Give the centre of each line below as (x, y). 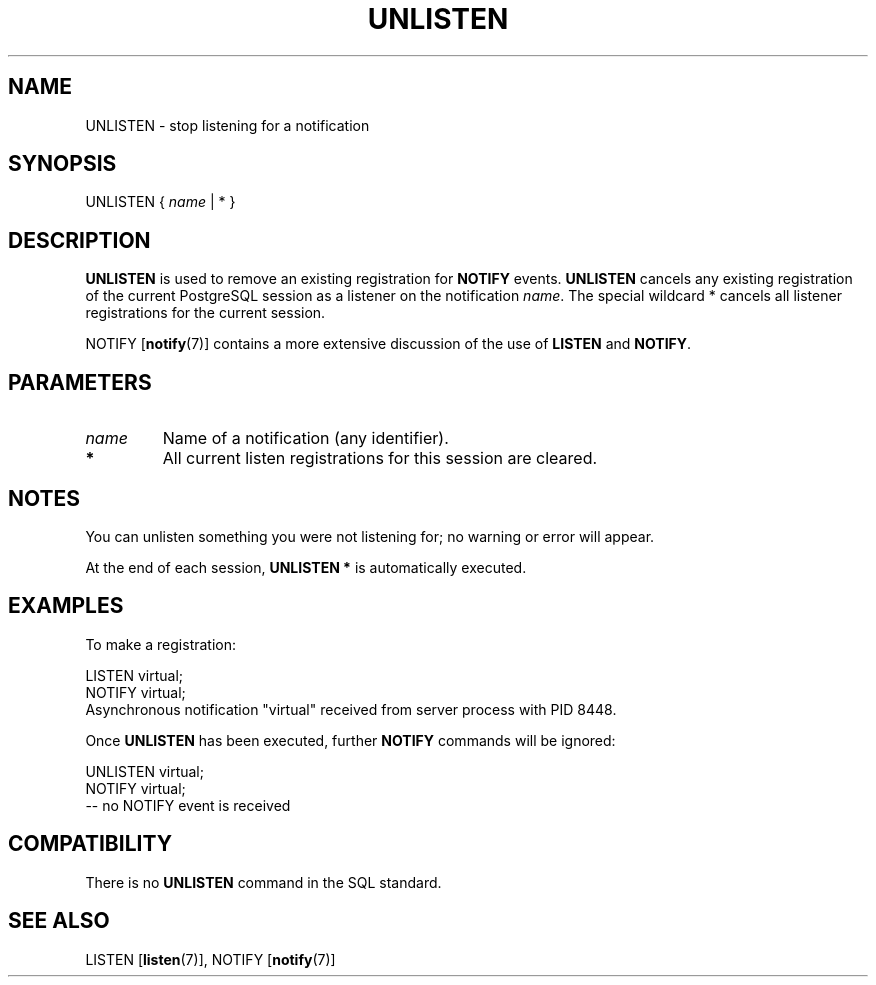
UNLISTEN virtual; (144, 771)
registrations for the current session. (205, 313)
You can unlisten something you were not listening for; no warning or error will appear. (370, 536)
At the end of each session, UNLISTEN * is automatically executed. (306, 567)
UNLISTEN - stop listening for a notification (227, 125)
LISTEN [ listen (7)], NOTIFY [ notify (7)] (210, 959)
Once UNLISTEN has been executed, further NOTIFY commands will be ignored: (350, 740)
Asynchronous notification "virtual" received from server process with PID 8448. (351, 709)
